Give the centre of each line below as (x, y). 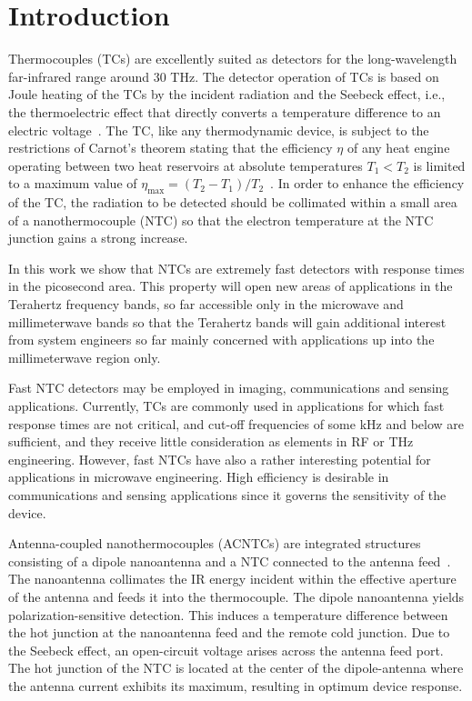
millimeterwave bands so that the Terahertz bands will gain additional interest (227, 321)
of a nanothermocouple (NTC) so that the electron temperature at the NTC (221, 220)
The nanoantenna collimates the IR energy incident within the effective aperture (232, 579)
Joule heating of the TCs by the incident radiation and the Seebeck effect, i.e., (227, 94)
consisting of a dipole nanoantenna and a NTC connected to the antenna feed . (230, 561)
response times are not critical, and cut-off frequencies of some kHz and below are (236, 423)
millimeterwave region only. (85, 357)
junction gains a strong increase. (98, 238)
